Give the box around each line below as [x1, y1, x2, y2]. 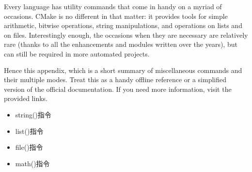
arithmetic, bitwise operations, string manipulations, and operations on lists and [4, 20, 242, 30]
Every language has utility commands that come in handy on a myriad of [4, 1, 222, 11]
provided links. [4, 93, 47, 103]
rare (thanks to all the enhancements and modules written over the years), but [4, 39, 237, 49]
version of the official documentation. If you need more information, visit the [4, 84, 232, 94]
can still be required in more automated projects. [4, 48, 150, 58]
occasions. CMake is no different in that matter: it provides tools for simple [4, 11, 228, 21]
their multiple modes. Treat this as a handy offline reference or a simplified [4, 74, 226, 85]
